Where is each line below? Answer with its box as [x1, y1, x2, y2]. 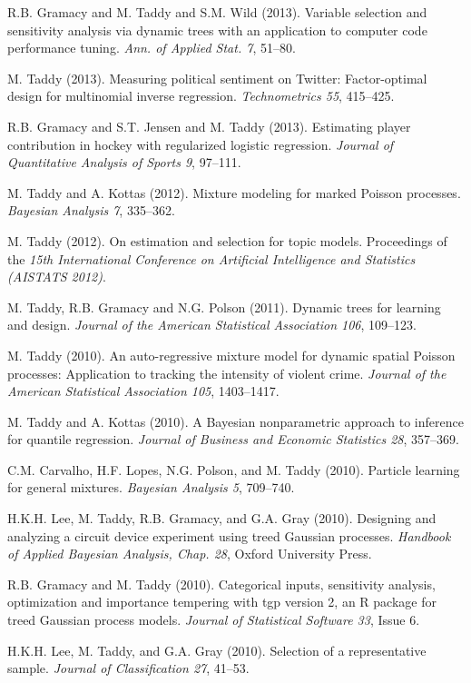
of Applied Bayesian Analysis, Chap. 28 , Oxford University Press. [7, 544, 372, 563]
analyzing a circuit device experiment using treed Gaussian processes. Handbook [7, 526, 451, 545]
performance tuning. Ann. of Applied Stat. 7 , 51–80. [7, 38, 296, 57]
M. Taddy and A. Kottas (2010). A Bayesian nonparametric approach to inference [7, 411, 464, 431]
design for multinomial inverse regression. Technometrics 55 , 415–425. [7, 86, 395, 105]
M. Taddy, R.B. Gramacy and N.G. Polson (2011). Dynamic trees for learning [7, 297, 441, 316]
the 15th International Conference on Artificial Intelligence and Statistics [7, 249, 416, 268]
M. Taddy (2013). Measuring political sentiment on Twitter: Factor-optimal [7, 68, 427, 87]
